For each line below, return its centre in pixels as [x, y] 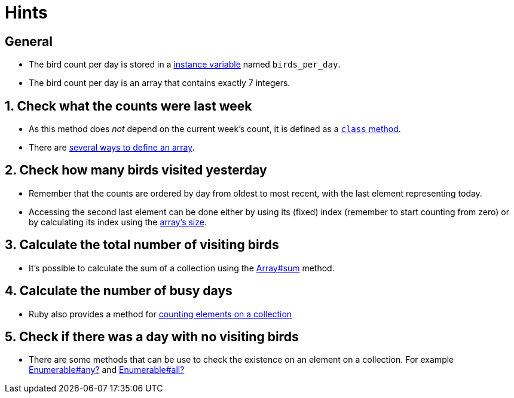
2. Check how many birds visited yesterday [136, 170]
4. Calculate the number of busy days [119, 291]
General [29, 41]
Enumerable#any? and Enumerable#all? [107, 370]
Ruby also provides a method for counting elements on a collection [160, 314]
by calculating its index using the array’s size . [118, 222]
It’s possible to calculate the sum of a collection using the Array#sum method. [182, 268]
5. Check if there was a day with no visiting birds [152, 336]
